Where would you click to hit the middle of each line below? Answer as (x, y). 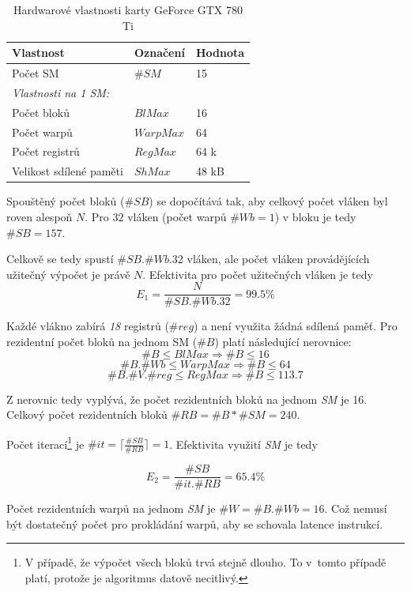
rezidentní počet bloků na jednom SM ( (102, 341)
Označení (159, 53)
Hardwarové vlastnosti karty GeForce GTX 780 (128, 9)
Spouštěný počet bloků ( (66, 201)
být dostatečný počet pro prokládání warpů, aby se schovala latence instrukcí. (195, 523)
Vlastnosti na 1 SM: (61, 92)
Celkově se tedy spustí (60, 259)
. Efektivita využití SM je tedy (243, 444)
